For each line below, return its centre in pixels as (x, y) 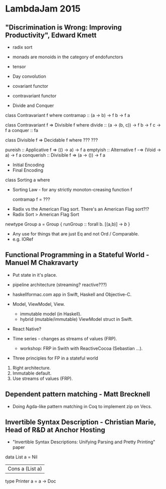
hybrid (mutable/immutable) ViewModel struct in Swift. (76, 319)
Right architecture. (32, 368)
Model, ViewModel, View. (39, 304)
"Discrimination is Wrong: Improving (63, 27)
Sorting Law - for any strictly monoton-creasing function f (72, 190)
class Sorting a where (28, 180)
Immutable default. (32, 373)
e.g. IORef (23, 239)
